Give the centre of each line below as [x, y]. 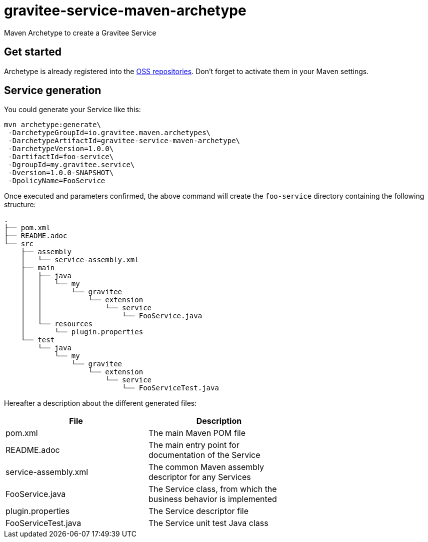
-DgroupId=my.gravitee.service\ [71, 165]
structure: [20, 205]
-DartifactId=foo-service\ [61, 157]
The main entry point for [194, 445]
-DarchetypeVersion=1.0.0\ [61, 149]
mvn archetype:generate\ [52, 125]
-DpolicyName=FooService [57, 181]
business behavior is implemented [212, 499]
